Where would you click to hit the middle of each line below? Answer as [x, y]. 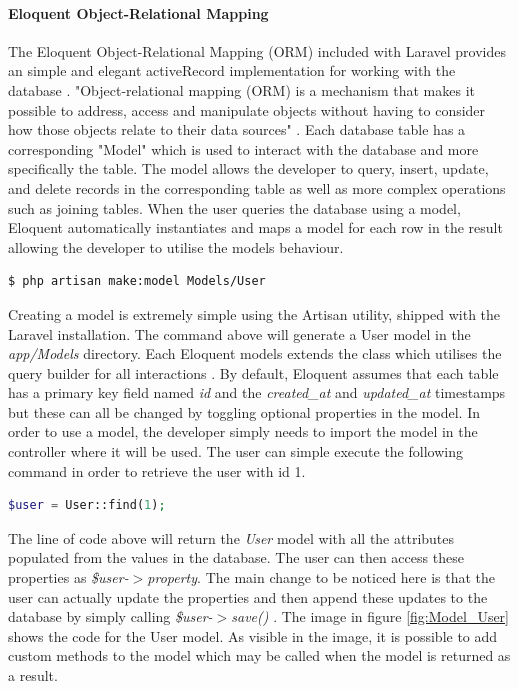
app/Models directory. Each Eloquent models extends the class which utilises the [255, 353]
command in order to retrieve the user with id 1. [157, 470]
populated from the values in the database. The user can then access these [236, 557]
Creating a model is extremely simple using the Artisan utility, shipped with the [254, 313]
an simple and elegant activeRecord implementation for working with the [232, 70]
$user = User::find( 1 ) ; [87, 505]
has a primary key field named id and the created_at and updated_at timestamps [257, 392]
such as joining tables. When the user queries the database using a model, [234, 207]
